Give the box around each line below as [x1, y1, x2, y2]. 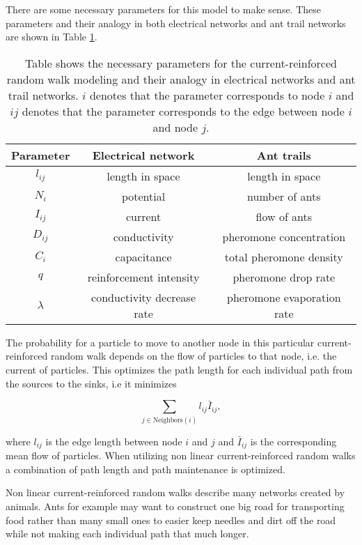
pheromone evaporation [226, 289, 341, 305]
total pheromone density [224, 248, 343, 265]
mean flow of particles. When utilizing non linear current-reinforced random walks [6, 448, 356, 463]
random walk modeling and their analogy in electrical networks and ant [6, 70, 356, 87]
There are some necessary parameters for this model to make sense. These [6, 2, 322, 16]
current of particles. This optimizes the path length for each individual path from [6, 362, 353, 376]
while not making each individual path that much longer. [6, 526, 249, 541]
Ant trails [256, 146, 311, 163]
